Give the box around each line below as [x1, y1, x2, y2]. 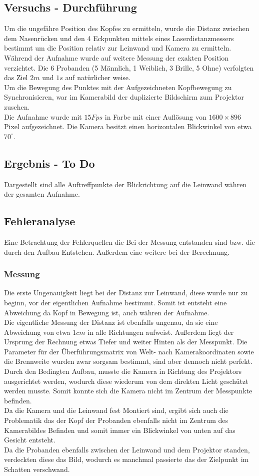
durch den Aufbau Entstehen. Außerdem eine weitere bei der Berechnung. [4, 246, 229, 257]
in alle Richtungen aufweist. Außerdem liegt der [87, 326, 234, 337]
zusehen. [4, 101, 30, 112]
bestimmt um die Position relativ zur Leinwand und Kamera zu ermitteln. [4, 43, 231, 53]
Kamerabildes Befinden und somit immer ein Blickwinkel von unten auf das [4, 424, 235, 435]
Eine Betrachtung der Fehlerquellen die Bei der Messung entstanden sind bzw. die [4, 236, 255, 247]
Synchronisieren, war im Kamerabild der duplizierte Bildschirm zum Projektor [4, 92, 244, 102]
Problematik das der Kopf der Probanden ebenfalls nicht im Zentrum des [4, 415, 228, 425]
